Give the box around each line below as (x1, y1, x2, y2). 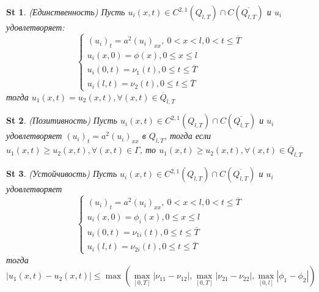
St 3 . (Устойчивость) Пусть (6, 167, 117, 180)
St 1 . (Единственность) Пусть (6, 6, 125, 18)
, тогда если (164, 129, 211, 142)
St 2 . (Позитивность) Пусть (6, 114, 117, 127)
